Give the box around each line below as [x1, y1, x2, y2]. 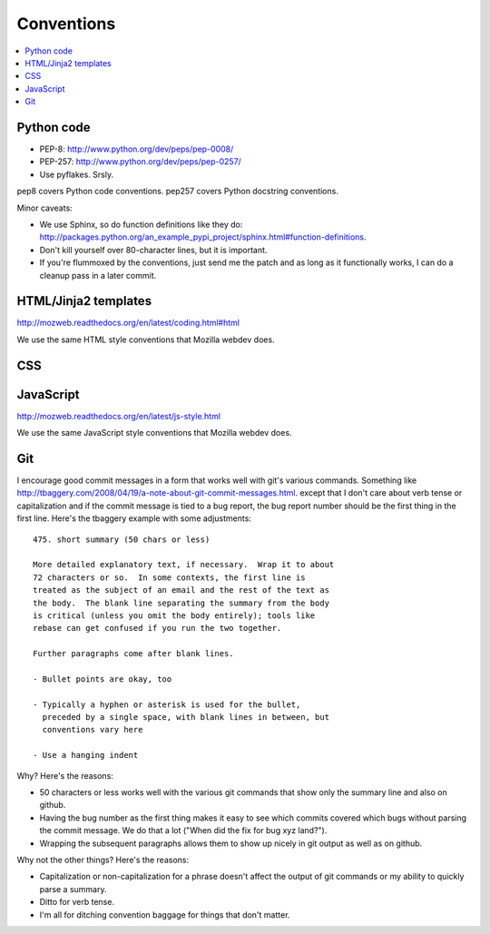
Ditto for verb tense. [39, 897, 115, 908]
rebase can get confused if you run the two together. [33, 623, 282, 634]
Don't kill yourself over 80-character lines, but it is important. [39, 244, 268, 255]
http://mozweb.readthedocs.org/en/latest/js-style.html [16, 410, 221, 421]
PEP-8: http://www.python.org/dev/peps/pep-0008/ [39, 143, 234, 154]
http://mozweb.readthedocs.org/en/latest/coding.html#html [16, 318, 240, 329]
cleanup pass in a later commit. [39, 270, 157, 280]
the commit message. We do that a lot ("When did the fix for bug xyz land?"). [39, 825, 328, 836]
